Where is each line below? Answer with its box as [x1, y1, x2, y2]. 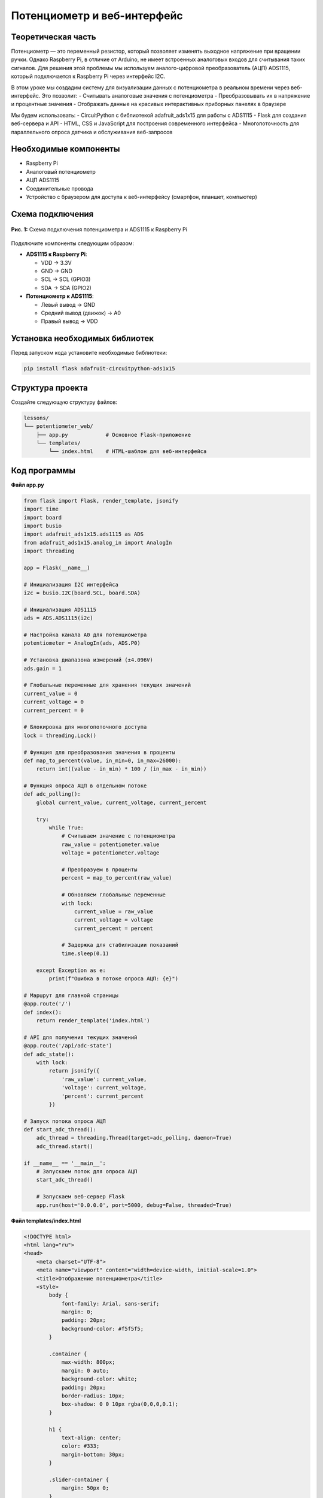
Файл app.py [11, 481, 44, 488]
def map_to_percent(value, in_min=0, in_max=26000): [23, 757, 182, 764]
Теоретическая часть [11, 32, 96, 42]
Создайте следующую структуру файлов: [11, 398, 118, 406]
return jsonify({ [48, 1067, 100, 1074]
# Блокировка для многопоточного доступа [23, 724, 147, 730]
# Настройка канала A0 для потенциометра [23, 632, 147, 638]
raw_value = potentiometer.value [61, 841, 160, 848]
